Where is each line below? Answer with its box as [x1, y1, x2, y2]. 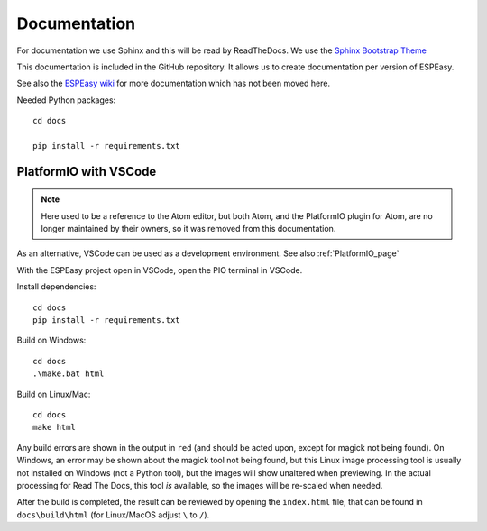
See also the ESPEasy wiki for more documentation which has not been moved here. [16, 78, 331, 89]
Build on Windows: [16, 334, 87, 346]
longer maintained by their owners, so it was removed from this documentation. [41, 224, 336, 234]
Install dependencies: [16, 281, 96, 292]
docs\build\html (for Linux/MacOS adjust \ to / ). [16, 509, 210, 520]
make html [32, 422, 76, 433]
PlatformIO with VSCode [16, 163, 157, 179]
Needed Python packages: [16, 95, 116, 105]
